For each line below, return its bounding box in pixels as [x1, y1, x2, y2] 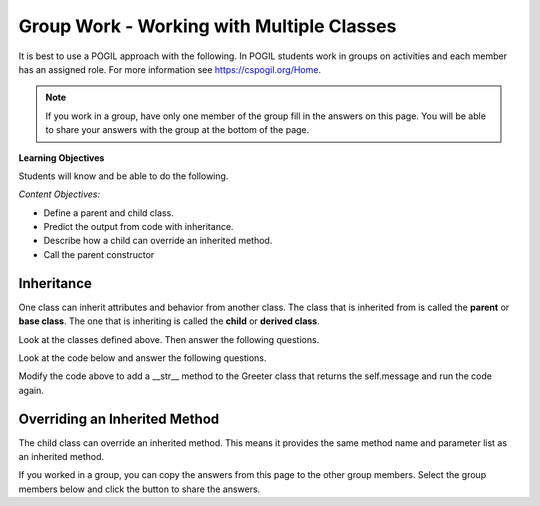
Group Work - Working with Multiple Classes [18, 15, 397, 37]
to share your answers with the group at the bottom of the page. [45, 124, 310, 136]
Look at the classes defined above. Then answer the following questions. [18, 333, 320, 345]
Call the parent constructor [43, 248, 155, 260]
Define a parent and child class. [43, 206, 174, 219]
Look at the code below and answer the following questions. [18, 351, 267, 364]
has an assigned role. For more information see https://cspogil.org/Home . [18, 63, 322, 75]
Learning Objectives [18, 151, 105, 164]
